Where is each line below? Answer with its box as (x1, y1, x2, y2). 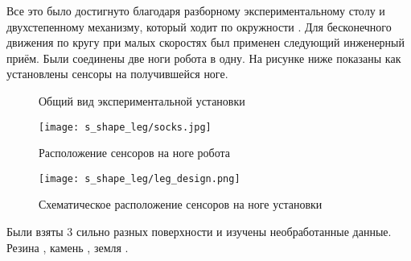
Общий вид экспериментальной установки (39, 92, 245, 109)
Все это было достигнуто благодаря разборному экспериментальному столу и (6, 2, 385, 19)
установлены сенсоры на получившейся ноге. (6, 65, 228, 82)
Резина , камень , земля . (6, 238, 129, 255)
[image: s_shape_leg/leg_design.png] (39, 172, 240, 184)
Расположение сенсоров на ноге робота (39, 144, 231, 161)
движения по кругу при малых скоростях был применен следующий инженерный (6, 34, 405, 51)
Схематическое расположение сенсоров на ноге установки (39, 196, 323, 213)
